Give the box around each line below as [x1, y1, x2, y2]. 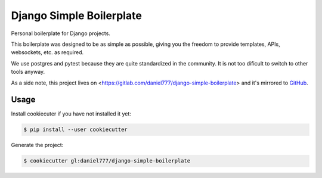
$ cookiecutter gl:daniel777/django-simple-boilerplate [23, 158, 191, 164]
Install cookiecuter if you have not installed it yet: [11, 110, 131, 117]
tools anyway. [11, 68, 45, 76]
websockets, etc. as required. [11, 49, 84, 56]
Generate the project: [11, 142, 64, 149]
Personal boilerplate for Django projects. [11, 30, 110, 37]
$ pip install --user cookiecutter [23, 126, 128, 133]
